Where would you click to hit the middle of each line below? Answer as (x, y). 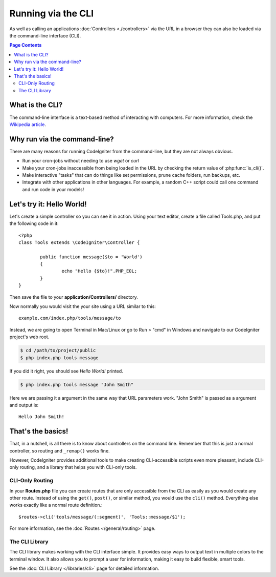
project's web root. (29, 337)
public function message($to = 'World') (91, 257)
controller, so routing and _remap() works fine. (60, 450)
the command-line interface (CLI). (45, 35)
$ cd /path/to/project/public (58, 351)
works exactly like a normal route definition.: (56, 505)
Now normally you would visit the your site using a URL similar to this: (83, 306)
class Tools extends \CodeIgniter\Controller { (79, 242)
